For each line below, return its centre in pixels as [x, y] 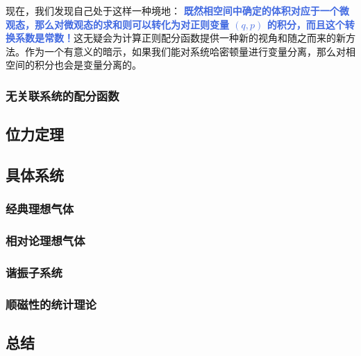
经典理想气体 [40, 209]
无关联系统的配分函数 [62, 95]
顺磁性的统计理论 [51, 304]
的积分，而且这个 [306, 24]
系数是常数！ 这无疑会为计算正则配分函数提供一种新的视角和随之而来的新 [180, 38]
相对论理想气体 [45, 241]
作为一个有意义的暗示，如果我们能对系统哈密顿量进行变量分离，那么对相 [190, 51]
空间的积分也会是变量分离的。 [74, 65]
